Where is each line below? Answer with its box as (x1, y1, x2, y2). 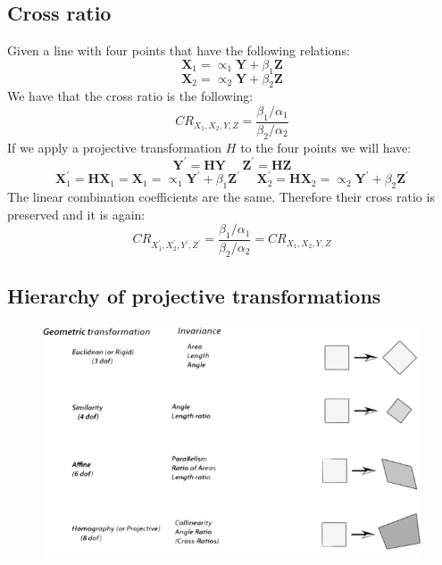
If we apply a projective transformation (7, 137, 222, 156)
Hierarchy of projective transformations (7, 282, 381, 310)
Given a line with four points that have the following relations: (7, 41, 350, 60)
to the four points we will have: (240, 137, 412, 156)
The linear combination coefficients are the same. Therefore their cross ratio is (7, 187, 435, 205)
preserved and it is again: (7, 204, 146, 223)
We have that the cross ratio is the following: (7, 87, 254, 105)
